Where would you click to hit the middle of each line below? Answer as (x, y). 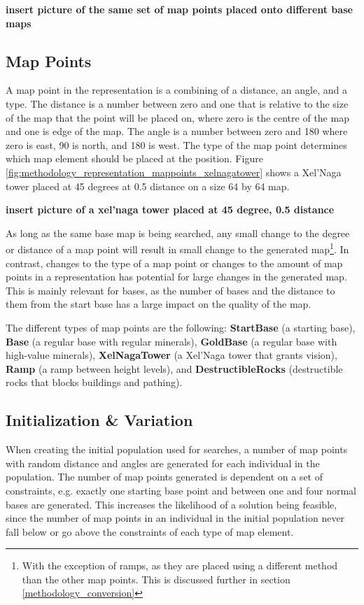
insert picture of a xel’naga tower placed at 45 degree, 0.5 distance (170, 209)
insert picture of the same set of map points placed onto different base (179, 9)
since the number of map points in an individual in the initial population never (175, 518)
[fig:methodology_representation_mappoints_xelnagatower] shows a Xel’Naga (174, 172)
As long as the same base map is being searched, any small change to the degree (178, 233)
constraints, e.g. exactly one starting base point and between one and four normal (181, 490)
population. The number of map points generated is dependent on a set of (164, 477)
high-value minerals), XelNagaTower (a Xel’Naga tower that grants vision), (171, 355)
